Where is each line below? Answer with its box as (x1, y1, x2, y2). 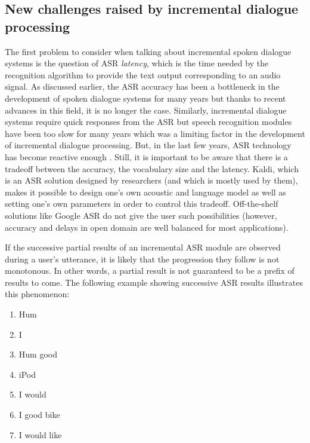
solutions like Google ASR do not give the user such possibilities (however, (5, 209, 277, 221)
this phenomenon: (5, 288, 70, 300)
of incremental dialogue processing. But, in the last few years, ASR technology (5, 139, 292, 151)
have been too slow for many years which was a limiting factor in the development (5, 127, 305, 139)
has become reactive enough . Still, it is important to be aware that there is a (5, 150, 288, 163)
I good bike (18, 408, 60, 421)
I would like (18, 428, 62, 441)
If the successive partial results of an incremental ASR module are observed (5, 241, 281, 253)
